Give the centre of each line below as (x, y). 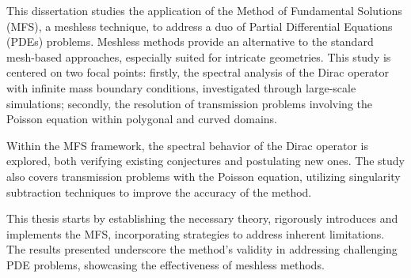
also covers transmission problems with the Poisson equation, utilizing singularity (204, 176)
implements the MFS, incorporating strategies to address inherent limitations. (196, 233)
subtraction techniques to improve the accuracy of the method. (159, 192)
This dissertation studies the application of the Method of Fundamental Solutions (204, 10)
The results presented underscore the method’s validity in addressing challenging (202, 249)
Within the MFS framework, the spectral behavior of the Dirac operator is (188, 145)
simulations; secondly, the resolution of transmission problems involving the (189, 103)
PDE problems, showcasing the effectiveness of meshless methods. (166, 264)
